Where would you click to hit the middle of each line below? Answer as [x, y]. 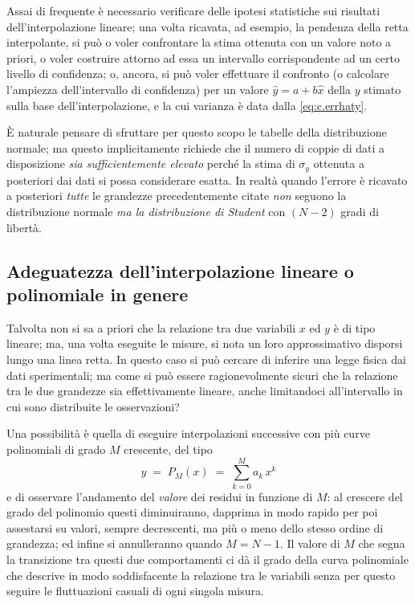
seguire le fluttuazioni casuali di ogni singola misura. [135, 591]
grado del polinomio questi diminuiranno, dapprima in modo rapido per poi [192, 512]
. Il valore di [310, 543]
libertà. [24, 227]
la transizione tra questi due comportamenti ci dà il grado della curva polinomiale [207, 559]
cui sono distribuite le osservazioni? [93, 406]
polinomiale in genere [98, 294]
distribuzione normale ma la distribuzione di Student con [146, 211]
